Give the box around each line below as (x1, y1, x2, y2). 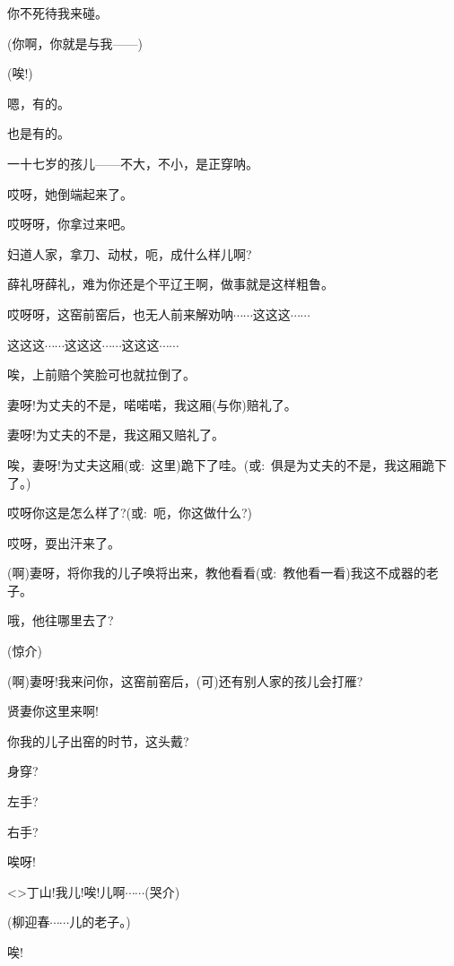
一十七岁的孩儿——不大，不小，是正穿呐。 (7, 153, 258, 172)
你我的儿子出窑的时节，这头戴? (7, 731, 189, 750)
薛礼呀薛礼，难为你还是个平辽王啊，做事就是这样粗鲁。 (7, 274, 334, 293)
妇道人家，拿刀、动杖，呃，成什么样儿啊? (7, 244, 252, 263)
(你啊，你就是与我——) (7, 33, 143, 52)
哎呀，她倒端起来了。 (7, 184, 133, 203)
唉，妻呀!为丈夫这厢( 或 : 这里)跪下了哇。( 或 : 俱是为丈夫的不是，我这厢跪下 (7, 455, 448, 474)
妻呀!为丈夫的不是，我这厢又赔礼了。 (7, 425, 224, 444)
